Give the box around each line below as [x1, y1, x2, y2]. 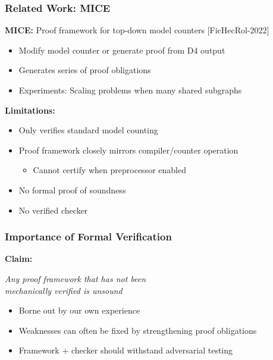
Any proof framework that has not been [5, 272, 146, 284]
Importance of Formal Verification [5, 229, 172, 244]
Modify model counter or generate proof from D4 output [18, 43, 225, 56]
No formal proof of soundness [18, 183, 126, 196]
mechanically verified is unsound [5, 284, 123, 296]
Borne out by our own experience [18, 304, 140, 317]
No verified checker [18, 204, 88, 216]
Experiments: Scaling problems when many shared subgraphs [18, 84, 242, 96]
